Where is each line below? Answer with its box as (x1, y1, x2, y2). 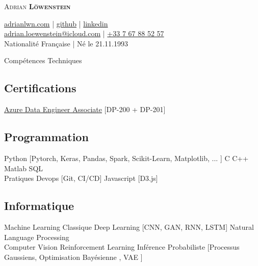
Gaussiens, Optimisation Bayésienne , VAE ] (4, 251, 143, 262)
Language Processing (4, 231, 69, 242)
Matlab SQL (4, 163, 43, 173)
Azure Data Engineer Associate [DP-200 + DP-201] (4, 104, 166, 115)
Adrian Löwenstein (4, 1, 71, 11)
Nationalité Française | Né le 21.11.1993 (4, 38, 128, 48)
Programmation (4, 129, 89, 145)
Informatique (4, 198, 74, 214)
